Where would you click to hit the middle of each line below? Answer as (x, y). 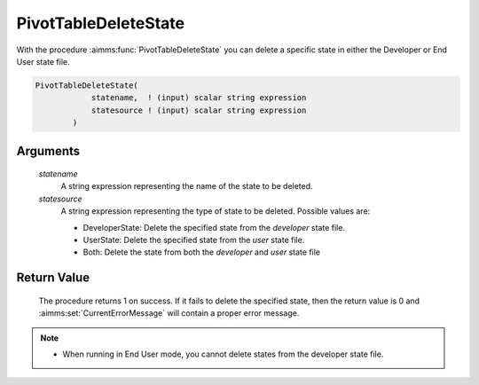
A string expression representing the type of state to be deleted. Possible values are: (216, 211)
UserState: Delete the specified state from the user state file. (194, 240)
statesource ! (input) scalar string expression (199, 110)
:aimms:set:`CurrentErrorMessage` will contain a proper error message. (169, 313)
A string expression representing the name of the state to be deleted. (187, 186)
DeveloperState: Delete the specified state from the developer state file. (214, 227)
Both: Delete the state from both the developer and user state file (202, 252)
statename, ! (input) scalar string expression (199, 98)
